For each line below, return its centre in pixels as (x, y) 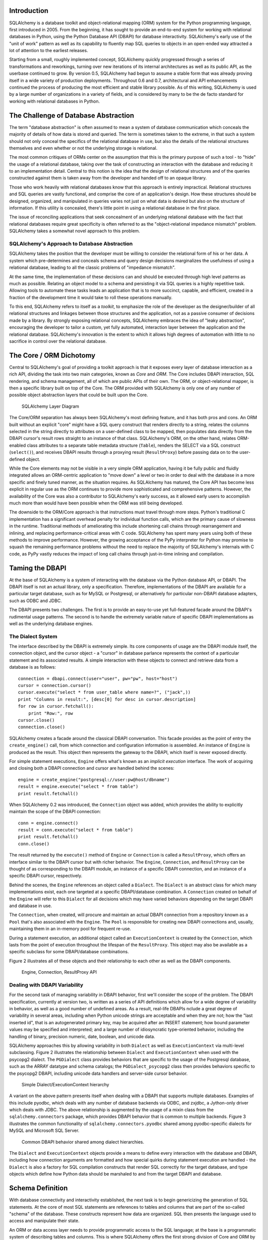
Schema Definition (38, 1188)
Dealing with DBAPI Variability (46, 985)
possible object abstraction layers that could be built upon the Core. (79, 395)
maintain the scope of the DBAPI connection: (55, 811)
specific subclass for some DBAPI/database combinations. (69, 952)
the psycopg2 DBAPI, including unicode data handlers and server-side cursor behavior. (99, 1073)
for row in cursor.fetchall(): (56, 706)
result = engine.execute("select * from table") (78, 787)
